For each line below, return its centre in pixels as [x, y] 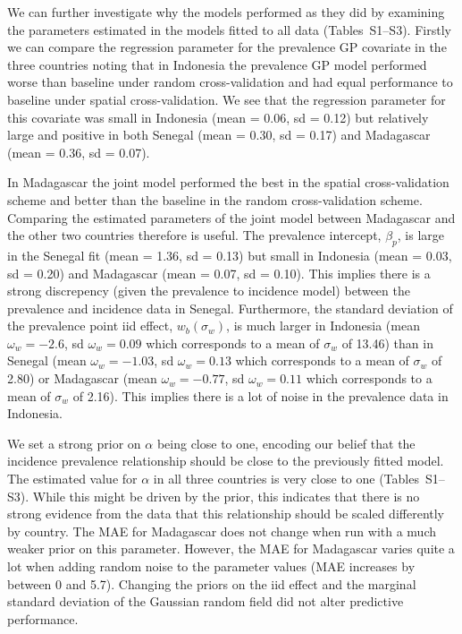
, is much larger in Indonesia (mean [323, 326]
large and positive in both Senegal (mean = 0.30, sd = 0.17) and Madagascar [219, 135]
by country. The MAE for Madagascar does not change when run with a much [222, 531]
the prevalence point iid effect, [90, 326]
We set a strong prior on [74, 443]
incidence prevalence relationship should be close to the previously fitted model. [226, 461]
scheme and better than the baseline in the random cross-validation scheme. [215, 199]
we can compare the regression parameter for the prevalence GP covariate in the [227, 47]
